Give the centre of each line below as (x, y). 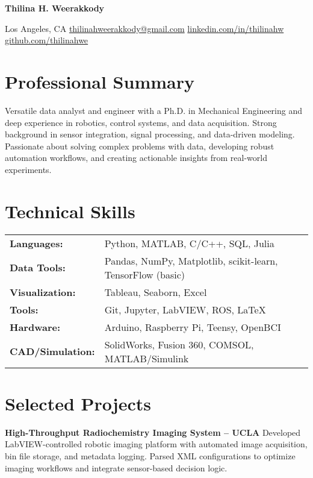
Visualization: (43, 292)
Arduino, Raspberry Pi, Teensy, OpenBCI (193, 327)
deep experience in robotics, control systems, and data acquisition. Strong (141, 122)
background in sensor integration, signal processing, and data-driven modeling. (150, 134)
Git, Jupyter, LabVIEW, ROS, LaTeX (185, 309)
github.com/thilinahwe (47, 40)
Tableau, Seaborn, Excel (156, 292)
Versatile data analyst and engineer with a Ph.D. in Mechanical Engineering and (154, 110)
